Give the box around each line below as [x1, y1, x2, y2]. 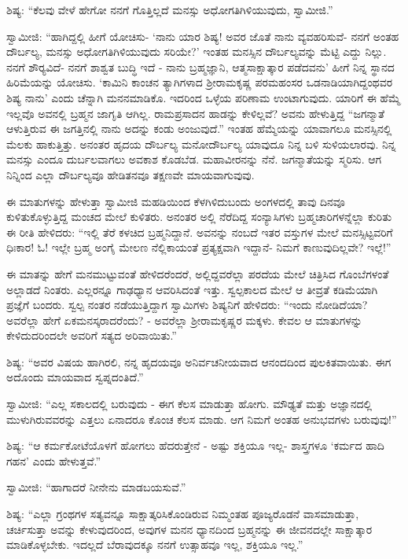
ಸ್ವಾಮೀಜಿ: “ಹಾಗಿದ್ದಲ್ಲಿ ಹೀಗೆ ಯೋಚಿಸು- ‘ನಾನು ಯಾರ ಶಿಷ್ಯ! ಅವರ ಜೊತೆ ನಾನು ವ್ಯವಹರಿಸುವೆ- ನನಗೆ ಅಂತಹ [6, 28, 399, 44]
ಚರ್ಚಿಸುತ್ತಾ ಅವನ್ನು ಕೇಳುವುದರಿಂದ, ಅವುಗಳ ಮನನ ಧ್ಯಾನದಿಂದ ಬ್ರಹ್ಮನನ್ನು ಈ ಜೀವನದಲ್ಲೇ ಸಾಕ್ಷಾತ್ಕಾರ [6, 520, 373, 537]
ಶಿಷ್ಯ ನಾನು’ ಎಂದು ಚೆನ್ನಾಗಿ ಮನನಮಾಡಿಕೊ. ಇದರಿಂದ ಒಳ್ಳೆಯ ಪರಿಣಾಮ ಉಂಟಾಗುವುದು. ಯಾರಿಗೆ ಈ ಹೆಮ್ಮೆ [6, 89, 401, 105]
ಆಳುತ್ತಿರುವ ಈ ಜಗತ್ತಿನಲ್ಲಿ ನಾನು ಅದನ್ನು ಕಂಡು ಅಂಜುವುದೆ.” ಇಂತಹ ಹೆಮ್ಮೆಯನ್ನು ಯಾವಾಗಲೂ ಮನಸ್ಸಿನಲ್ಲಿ [6, 120, 392, 137]
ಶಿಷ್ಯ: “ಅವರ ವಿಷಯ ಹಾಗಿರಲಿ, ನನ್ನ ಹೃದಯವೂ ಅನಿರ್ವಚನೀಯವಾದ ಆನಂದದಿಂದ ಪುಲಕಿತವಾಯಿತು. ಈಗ [6, 353, 391, 370]
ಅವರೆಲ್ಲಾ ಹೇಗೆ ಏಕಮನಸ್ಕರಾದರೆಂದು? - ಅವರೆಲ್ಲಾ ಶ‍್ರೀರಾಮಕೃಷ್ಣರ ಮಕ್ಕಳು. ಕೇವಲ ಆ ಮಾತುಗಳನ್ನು [6, 311, 362, 328]
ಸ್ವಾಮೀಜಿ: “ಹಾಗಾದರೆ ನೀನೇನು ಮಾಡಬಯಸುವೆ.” [6, 479, 186, 495]
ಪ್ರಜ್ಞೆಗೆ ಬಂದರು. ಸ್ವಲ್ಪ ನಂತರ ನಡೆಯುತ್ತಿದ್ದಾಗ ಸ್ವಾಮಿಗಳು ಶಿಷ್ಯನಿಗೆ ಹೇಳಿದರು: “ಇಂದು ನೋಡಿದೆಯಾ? [6, 296, 368, 313]
